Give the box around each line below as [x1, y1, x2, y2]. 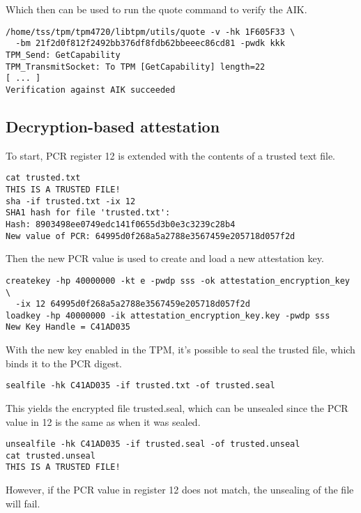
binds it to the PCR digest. [6, 355, 122, 370]
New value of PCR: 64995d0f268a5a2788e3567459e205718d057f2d [6, 231, 295, 241]
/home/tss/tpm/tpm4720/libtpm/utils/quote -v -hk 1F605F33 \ [6, 26, 295, 37]
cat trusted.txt [6, 173, 81, 183]
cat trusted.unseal [6, 450, 95, 461]
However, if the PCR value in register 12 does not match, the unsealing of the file [6, 482, 354, 497]
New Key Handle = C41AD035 [6, 322, 130, 332]
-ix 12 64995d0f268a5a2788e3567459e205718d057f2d [15, 299, 250, 309]
